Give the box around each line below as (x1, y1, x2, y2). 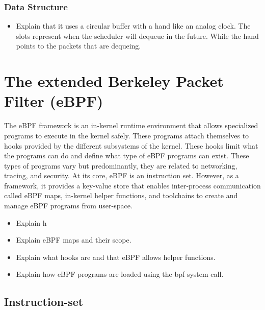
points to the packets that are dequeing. (16, 40, 141, 51)
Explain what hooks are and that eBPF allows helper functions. (16, 251, 216, 262)
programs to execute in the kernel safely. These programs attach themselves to (4, 130, 249, 140)
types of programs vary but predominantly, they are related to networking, (4, 160, 237, 171)
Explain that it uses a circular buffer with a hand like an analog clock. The (16, 20, 251, 31)
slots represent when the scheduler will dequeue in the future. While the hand (16, 30, 259, 41)
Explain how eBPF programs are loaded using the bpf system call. (16, 269, 224, 279)
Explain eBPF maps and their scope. (16, 234, 131, 245)
